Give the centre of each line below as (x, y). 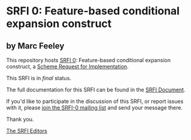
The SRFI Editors (27, 131)
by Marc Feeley (35, 46)
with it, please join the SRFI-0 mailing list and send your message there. (95, 108)
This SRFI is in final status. (39, 78)
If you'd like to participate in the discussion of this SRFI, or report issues (95, 101)
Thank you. (20, 119)
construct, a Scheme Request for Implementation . (67, 66)
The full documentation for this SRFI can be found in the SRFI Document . (96, 90)
